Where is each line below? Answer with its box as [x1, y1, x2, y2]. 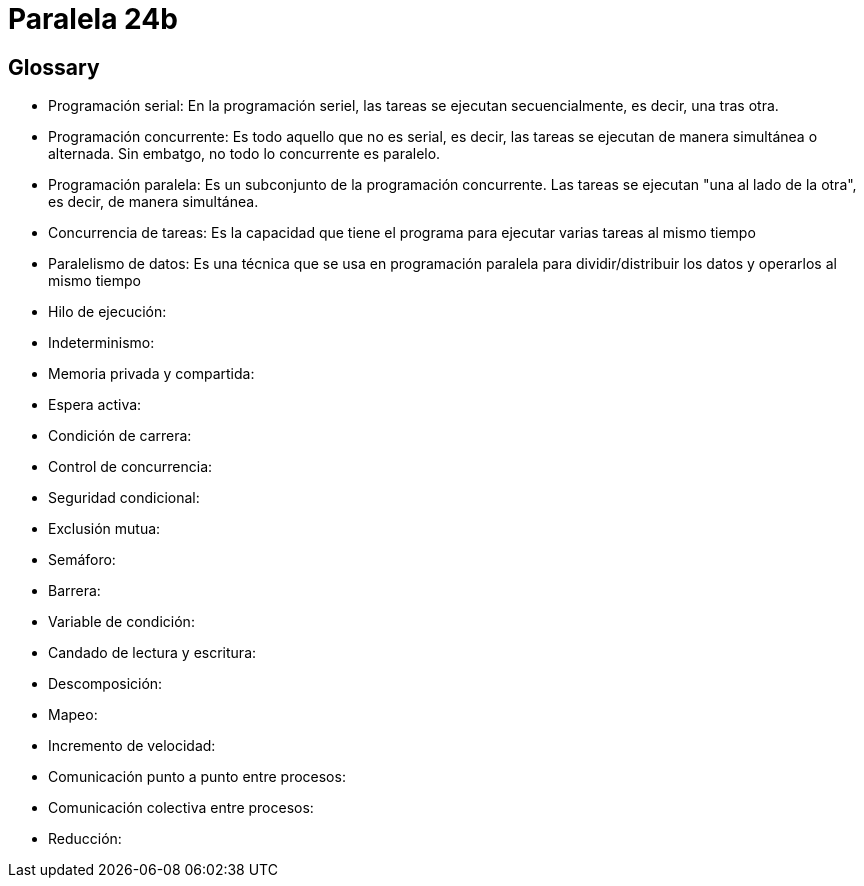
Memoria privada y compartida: [48, 365, 255, 383]
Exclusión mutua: [48, 520, 161, 538]
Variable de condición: [48, 613, 195, 631]
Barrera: [48, 582, 101, 600]
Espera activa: [48, 396, 142, 414]
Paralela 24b [8, 2, 178, 36]
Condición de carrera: [48, 427, 192, 445]
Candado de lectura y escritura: [48, 644, 257, 662]
